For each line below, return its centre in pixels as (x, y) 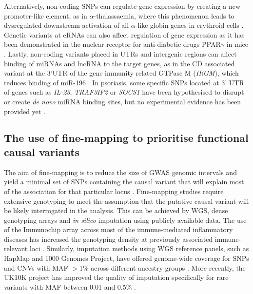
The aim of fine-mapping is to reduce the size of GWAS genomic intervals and (120, 172)
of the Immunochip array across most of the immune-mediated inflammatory (118, 229)
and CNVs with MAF (36, 267)
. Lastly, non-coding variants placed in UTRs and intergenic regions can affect (120, 53)
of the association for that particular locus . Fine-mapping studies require (114, 191)
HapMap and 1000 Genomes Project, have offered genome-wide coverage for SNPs (126, 258)
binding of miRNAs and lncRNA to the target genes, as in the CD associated (119, 63)
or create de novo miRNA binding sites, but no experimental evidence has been (123, 101)
